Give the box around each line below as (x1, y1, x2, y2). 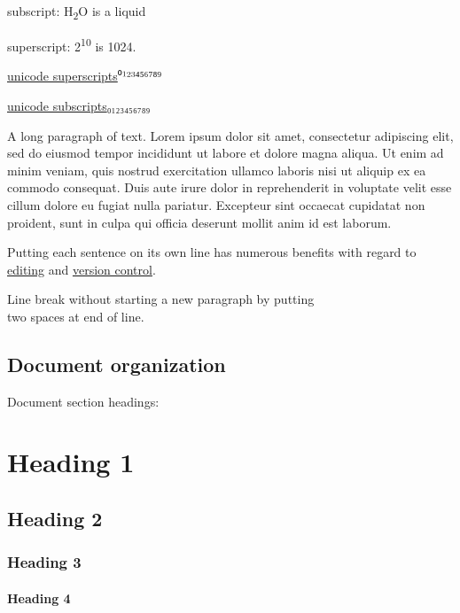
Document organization (7, 350, 226, 377)
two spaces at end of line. (7, 306, 144, 325)
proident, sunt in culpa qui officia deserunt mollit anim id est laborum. (7, 213, 392, 231)
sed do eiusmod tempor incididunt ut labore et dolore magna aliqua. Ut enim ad (7, 144, 444, 162)
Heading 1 (7, 444, 135, 480)
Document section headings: (7, 392, 160, 410)
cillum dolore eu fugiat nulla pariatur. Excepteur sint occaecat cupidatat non (7, 195, 425, 213)
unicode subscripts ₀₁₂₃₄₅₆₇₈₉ (7, 96, 151, 114)
